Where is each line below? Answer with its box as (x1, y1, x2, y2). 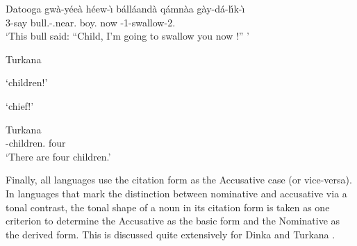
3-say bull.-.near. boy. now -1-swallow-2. (6, 15, 176, 29)
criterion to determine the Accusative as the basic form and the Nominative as (6, 213, 340, 228)
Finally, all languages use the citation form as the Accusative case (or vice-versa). (6, 172, 352, 187)
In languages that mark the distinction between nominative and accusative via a (6, 186, 347, 200)
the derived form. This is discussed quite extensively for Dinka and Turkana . (6, 227, 335, 241)
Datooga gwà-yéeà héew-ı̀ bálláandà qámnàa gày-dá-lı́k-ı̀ (6, 1, 245, 15)
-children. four (6, 136, 66, 150)
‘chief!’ (6, 98, 34, 113)
